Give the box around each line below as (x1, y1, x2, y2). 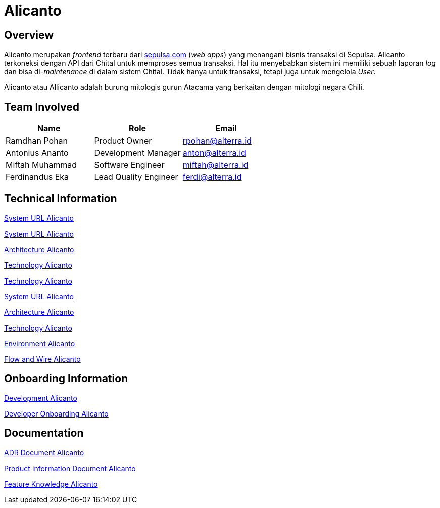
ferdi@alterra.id (182, 172, 242, 182)
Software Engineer (94, 160, 165, 170)
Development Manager (94, 148, 181, 158)
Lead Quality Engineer (94, 172, 178, 182)
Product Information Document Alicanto (4, 464, 136, 473)
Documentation (4, 427, 84, 440)
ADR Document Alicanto (4, 448, 84, 457)
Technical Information (4, 192, 117, 205)
